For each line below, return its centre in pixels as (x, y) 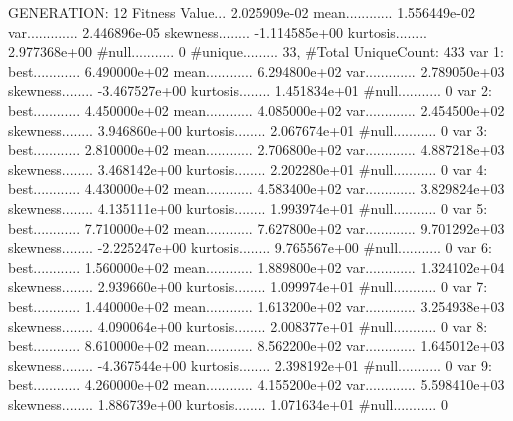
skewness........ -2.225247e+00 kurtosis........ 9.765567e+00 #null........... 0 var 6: (250, 247)
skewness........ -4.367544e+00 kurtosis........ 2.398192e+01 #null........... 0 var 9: (250, 364)
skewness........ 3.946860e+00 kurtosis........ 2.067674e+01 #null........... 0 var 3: (248, 129)
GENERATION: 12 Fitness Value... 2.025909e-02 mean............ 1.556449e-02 (241, 12)
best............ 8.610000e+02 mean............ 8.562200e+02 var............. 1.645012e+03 (256, 345)
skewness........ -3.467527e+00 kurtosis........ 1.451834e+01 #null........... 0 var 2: (250, 90)
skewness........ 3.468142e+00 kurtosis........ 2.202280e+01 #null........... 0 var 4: (248, 168)
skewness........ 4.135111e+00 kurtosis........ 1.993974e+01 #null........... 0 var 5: (248, 207)
